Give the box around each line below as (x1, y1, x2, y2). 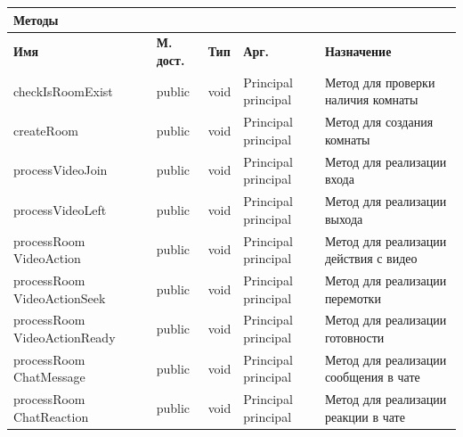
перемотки (324, 288, 381, 307)
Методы (13, 10, 59, 29)
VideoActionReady (13, 328, 116, 346)
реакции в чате (324, 407, 405, 425)
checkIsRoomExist (13, 81, 113, 100)
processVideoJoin (13, 161, 108, 179)
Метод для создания (324, 112, 434, 131)
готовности (324, 328, 385, 346)
